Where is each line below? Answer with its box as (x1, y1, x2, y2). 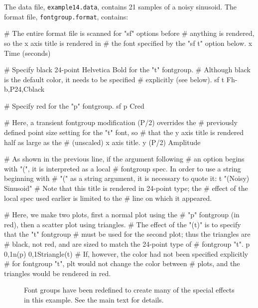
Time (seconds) (4, 47, 51, 58)
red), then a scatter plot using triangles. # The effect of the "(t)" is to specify (4, 219, 241, 229)
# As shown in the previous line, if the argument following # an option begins (4, 154, 245, 164)
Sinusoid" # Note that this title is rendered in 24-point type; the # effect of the (4, 183, 248, 193)
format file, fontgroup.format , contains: (4, 11, 129, 21)
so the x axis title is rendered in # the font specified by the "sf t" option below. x (4, 37, 253, 48)
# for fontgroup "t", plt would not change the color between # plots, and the (4, 258, 240, 269)
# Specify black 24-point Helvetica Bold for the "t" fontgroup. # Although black (4, 64, 251, 75)
